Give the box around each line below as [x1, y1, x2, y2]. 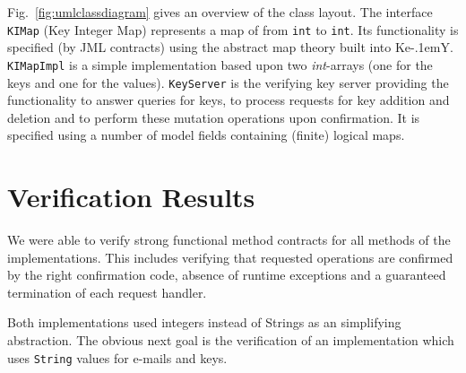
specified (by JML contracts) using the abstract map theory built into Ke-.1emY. [7, 38, 453, 56]
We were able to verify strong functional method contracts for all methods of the [7, 230, 451, 249]
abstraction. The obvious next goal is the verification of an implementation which [7, 331, 454, 350]
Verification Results [7, 178, 255, 215]
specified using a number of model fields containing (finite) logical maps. [7, 126, 405, 144]
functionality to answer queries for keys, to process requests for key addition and [7, 91, 450, 109]
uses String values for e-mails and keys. [7, 348, 228, 367]
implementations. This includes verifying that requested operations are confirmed [7, 247, 453, 266]
